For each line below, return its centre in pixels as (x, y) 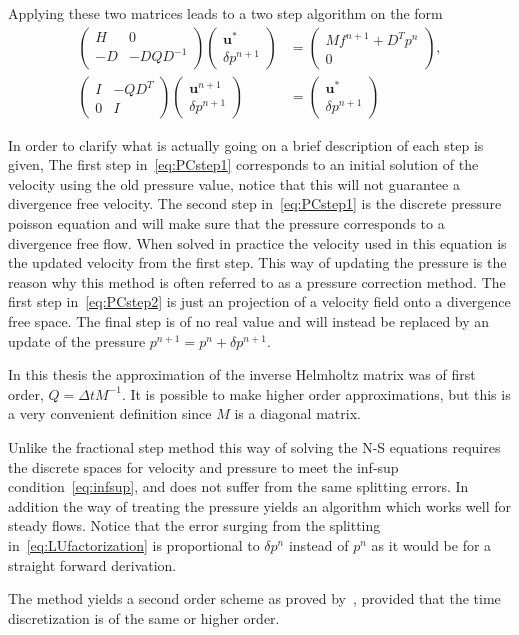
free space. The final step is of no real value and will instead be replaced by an (249, 321)
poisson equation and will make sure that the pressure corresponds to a (226, 223)
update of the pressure (77, 340)
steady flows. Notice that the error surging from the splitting (194, 525)
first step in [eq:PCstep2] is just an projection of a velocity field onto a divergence (259, 301)
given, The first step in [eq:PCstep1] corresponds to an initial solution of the (243, 164)
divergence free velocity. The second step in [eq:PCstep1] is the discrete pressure (255, 203)
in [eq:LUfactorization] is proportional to (134, 544)
